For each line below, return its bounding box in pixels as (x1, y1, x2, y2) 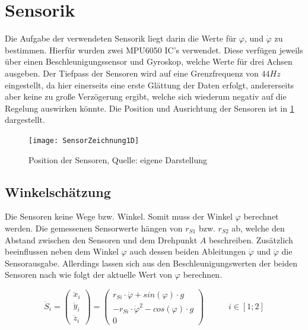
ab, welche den (231, 221, 285, 234)
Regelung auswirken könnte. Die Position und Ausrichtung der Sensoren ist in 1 (5, 101, 294, 114)
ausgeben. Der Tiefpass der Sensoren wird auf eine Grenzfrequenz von (5, 66, 259, 79)
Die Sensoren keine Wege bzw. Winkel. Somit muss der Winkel (5, 210, 233, 223)
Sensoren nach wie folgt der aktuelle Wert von (5, 268, 173, 281)
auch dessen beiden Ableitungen (129, 245, 246, 258)
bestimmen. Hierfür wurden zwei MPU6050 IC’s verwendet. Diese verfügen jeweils (5, 43, 303, 56)
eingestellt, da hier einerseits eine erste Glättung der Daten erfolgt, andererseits (5, 78, 294, 91)
